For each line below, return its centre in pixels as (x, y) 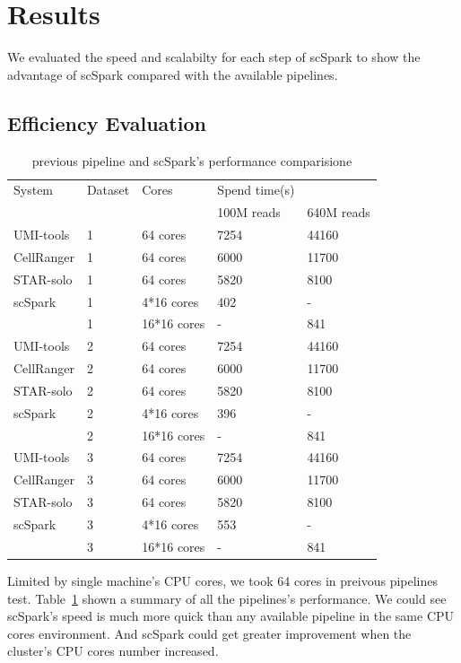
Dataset (108, 190)
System (34, 190)
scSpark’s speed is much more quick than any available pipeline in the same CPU (231, 616)
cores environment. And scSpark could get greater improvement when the (209, 633)
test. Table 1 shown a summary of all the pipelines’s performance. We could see (227, 598)
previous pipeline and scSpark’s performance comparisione (192, 160)
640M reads (339, 212)
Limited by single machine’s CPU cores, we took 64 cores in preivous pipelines (223, 580)
